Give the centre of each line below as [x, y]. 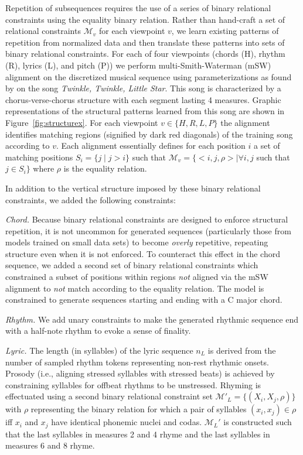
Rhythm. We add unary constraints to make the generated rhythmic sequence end [152, 319]
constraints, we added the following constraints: [91, 199]
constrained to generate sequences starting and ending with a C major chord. [144, 300]
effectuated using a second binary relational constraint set [109, 396]
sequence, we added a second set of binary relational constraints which [132, 265]
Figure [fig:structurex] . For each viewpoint [82, 122]
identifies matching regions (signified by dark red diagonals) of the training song [149, 134]
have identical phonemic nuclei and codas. [127, 422]
